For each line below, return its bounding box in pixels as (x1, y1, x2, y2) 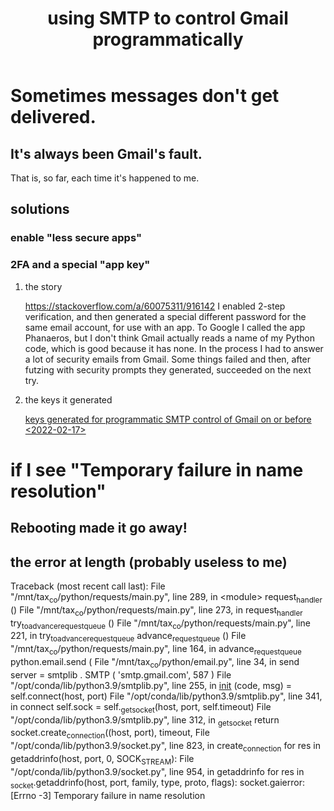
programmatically (92, 28, 244, 51)
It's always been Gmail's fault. (10, 145, 203, 162)
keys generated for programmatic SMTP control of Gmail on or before (24, 413, 312, 425)
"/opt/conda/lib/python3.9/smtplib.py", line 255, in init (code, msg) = (10, 679, 292, 691)
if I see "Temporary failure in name (10, 458, 304, 481)
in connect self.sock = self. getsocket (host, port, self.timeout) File (10, 700, 272, 715)
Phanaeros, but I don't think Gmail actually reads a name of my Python (24, 332, 315, 344)
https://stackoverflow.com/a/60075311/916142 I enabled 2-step (24, 300, 286, 312)
